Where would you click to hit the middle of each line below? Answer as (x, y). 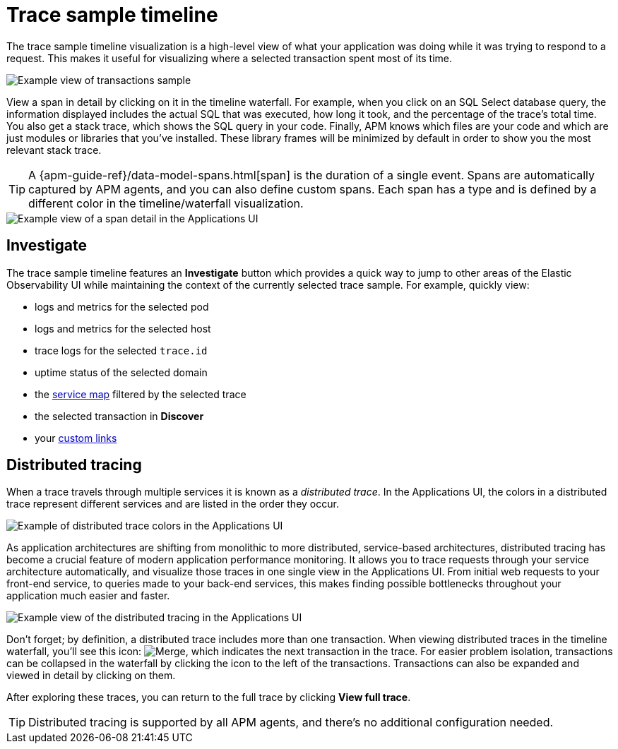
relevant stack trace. (54, 150)
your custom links (76, 438)
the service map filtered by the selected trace (141, 394)
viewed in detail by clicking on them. (91, 676)
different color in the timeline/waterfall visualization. (166, 203)
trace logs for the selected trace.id (121, 350)
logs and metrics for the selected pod (122, 306)
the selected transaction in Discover (119, 416)
